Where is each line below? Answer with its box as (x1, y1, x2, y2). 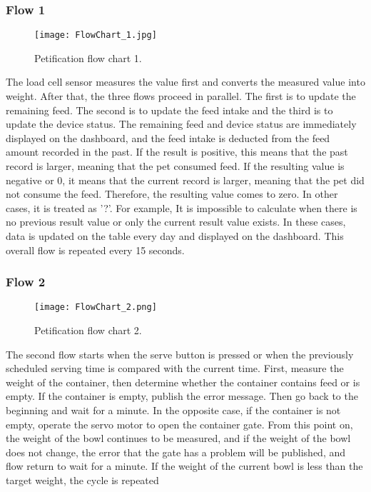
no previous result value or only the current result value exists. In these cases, (6, 214, 346, 229)
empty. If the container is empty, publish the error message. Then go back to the (6, 388, 358, 403)
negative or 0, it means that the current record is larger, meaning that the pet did (6, 172, 365, 187)
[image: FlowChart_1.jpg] (34, 30, 157, 41)
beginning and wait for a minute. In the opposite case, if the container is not (6, 403, 341, 418)
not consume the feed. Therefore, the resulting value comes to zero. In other (6, 186, 338, 201)
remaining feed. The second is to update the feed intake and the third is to (6, 102, 333, 117)
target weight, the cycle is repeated (6, 473, 159, 487)
